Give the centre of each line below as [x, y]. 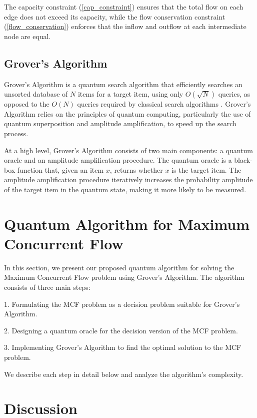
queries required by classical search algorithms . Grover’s [164, 104]
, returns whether [136, 169]
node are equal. [27, 36]
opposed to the [27, 104]
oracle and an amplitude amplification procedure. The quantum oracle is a [118, 160]
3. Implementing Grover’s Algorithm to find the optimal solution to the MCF [123, 347]
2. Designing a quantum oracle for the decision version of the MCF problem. [121, 330]
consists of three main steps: [47, 287]
